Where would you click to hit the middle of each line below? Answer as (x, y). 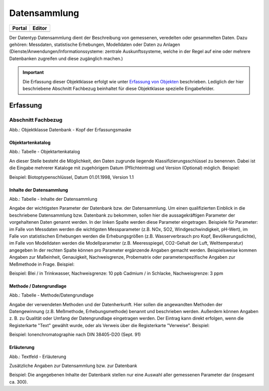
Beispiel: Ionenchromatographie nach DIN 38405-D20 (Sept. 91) (75, 335)
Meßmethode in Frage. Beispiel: (42, 264)
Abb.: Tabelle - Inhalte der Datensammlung (53, 199)
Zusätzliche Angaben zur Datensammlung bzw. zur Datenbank (73, 366)
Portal (20, 28)
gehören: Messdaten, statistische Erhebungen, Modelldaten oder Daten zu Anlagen (95, 44)
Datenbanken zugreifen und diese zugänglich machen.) (66, 58)
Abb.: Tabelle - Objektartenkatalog (45, 152)
